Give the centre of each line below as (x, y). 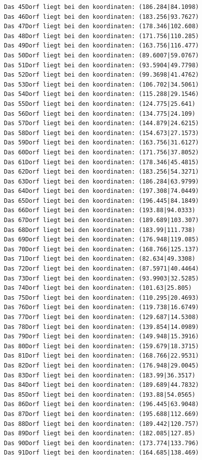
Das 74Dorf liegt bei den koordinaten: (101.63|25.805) (98, 288)
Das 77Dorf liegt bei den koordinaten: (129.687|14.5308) (101, 317)
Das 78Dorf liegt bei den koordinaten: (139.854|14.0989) (101, 327)
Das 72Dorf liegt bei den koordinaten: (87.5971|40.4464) (101, 269)
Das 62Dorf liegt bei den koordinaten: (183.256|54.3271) (101, 172)
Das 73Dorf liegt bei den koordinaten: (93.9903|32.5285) (101, 278)
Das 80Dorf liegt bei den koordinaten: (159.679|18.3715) (101, 346)
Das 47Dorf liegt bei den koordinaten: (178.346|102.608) (101, 26)
